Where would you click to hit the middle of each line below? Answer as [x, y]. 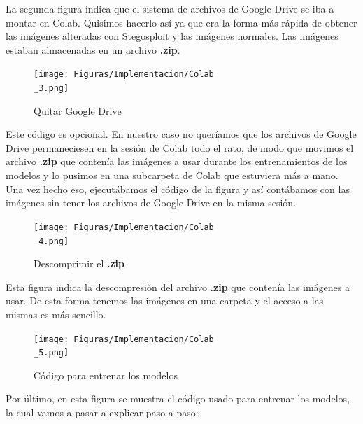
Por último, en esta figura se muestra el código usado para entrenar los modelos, [178, 398]
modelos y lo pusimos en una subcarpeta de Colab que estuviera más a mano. [172, 175]
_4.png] [51, 241]
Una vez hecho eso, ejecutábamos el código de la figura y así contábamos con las [178, 189]
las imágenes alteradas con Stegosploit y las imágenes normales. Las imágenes [172, 36]
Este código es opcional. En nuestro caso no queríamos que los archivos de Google [181, 134]
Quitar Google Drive [78, 110]
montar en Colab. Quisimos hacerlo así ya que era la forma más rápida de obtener [181, 22]
